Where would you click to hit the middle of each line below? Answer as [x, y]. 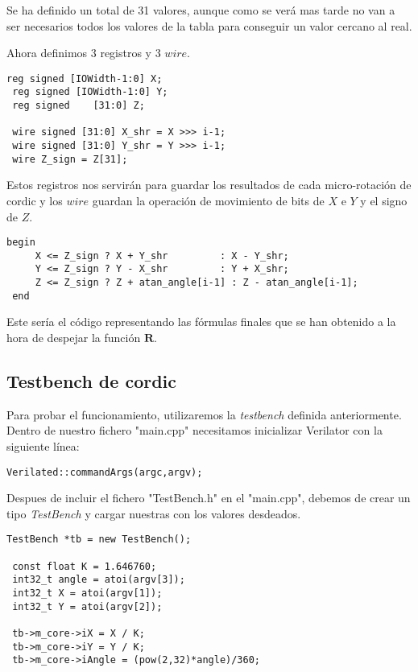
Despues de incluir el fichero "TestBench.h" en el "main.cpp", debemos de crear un [209, 498]
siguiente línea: [43, 446]
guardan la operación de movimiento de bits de [208, 200]
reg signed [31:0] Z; [79, 106]
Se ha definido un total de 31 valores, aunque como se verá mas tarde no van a [201, 10]
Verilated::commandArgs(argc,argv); [105, 472]
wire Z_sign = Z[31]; [70, 159]
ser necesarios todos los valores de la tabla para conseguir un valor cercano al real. [209, 25]
